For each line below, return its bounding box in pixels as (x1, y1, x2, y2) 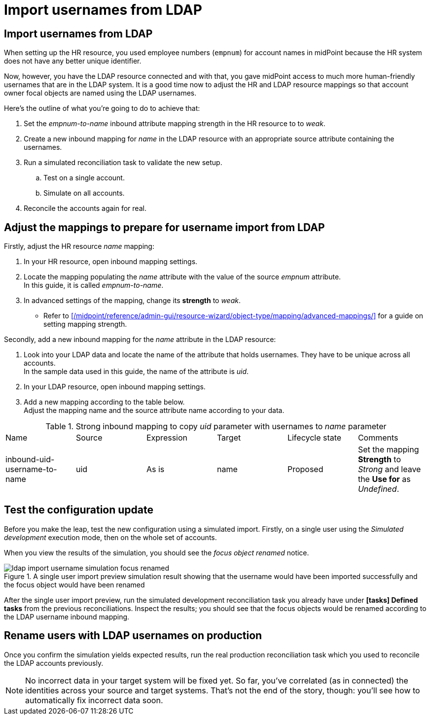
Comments (358, 433, 398, 443)
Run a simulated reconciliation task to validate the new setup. (24, 158, 222, 167)
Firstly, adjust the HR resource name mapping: (4, 242, 154, 251)
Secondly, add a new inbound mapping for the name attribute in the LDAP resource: (4, 335, 276, 344)
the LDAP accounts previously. (4, 658, 104, 667)
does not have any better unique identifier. (4, 57, 142, 66)
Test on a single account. (43, 173, 125, 182)
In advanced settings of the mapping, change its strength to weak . (24, 296, 241, 305)
